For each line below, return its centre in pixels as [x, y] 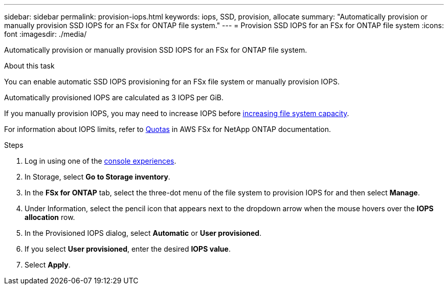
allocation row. [50, 217]
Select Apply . [48, 265]
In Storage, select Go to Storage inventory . [97, 177]
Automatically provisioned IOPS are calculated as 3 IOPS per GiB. [114, 97]
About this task [29, 66]
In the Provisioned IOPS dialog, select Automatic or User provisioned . [143, 233]
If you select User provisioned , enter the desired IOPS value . [128, 249]
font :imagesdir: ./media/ [46, 34]
